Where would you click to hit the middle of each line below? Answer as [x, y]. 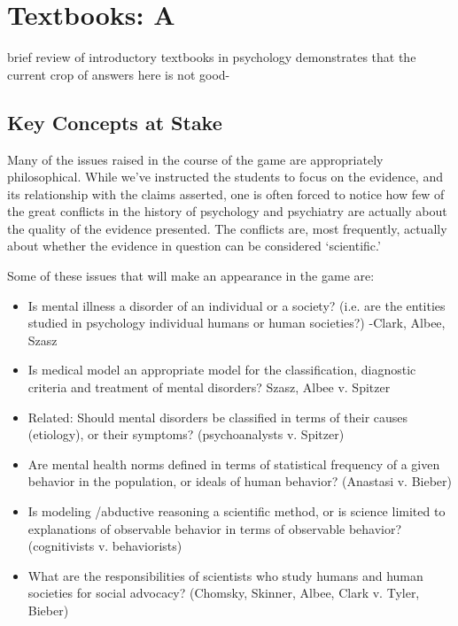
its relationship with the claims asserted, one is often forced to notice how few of [226, 193]
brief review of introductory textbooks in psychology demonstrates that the [212, 57]
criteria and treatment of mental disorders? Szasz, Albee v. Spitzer [209, 387]
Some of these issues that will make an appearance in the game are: [191, 276]
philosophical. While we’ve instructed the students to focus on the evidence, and [225, 177]
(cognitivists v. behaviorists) [105, 546]
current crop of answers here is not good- [119, 74]
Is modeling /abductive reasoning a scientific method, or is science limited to [237, 511]
